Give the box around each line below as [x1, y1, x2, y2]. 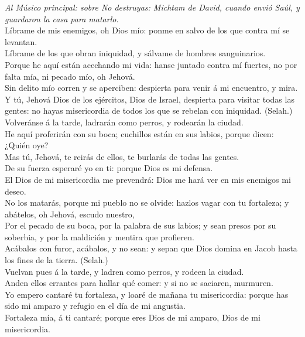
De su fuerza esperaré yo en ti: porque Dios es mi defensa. [5, 162, 213, 174]
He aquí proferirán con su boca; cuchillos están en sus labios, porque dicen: [5, 127, 274, 139]
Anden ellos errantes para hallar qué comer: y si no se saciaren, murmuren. [5, 277, 273, 289]
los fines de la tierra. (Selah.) [5, 254, 108, 266]
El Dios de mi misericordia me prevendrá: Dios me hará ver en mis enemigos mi [5, 173, 291, 185]
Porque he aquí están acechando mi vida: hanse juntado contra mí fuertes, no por [5, 58, 297, 70]
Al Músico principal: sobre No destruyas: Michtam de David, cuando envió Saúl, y [5, 1, 300, 13]
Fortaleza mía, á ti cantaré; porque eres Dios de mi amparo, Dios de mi [5, 311, 261, 324]
